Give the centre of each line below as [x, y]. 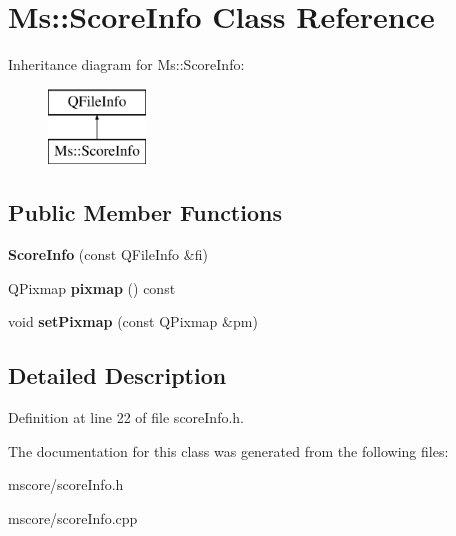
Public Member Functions [145, 212]
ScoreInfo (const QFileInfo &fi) [108, 254]
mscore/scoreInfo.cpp [73, 517]
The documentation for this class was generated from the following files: [228, 450]
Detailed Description [117, 375]
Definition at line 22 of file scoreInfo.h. [126, 417]
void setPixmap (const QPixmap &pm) [133, 321]
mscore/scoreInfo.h [66, 484]
